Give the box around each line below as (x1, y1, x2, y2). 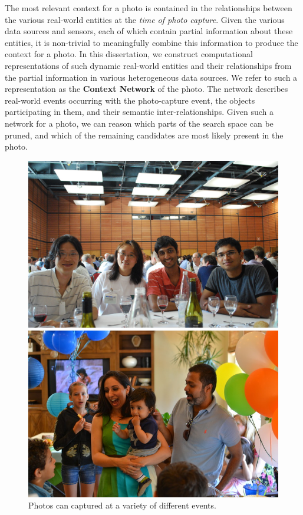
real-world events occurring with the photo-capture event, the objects (5, 94, 255, 106)
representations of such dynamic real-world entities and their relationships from (5, 59, 292, 71)
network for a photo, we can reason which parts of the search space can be (5, 117, 274, 129)
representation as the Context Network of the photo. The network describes (5, 82, 288, 95)
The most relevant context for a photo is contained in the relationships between (5, 2, 292, 14)
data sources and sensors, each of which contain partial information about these (5, 25, 293, 37)
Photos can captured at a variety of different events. (28, 499, 216, 511)
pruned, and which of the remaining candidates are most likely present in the (5, 128, 284, 141)
